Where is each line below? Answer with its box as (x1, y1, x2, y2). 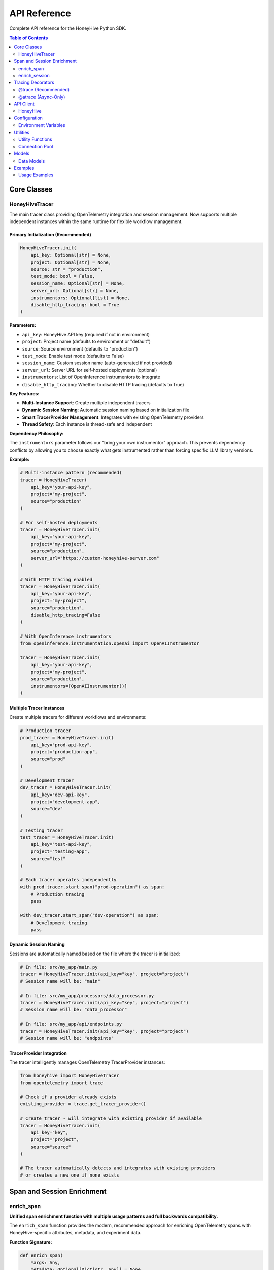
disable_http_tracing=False (30, 612, 101, 618)
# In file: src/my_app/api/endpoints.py (20, 1021, 122, 1027)
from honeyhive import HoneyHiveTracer (20, 1072, 119, 1078)
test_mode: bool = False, (30, 273, 95, 279)
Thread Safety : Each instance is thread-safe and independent (22, 421, 152, 427)
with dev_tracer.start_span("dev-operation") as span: (20, 912, 159, 918)
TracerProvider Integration (9, 1050, 67, 1056)
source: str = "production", (30, 267, 104, 272)
